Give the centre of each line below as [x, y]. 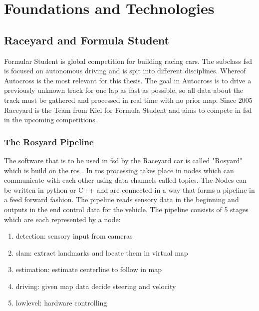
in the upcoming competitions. [51, 120]
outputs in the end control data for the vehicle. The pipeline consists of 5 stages [126, 209]
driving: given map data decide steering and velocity [96, 286]
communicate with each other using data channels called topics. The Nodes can [126, 180]
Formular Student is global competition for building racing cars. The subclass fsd [128, 61]
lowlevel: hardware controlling [61, 303]
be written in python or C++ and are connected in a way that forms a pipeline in [129, 189]
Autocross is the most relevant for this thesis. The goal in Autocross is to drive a [128, 80]
